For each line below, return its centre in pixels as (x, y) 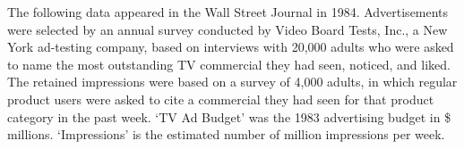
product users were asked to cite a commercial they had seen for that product (221, 99)
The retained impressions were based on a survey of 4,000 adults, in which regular (232, 82)
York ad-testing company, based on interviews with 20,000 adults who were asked (231, 47)
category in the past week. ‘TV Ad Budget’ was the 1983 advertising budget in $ (229, 116)
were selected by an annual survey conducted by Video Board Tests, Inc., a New (228, 29)
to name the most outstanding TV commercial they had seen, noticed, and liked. (229, 64)
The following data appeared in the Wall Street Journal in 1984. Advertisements (228, 12)
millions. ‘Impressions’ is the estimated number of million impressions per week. (226, 134)
